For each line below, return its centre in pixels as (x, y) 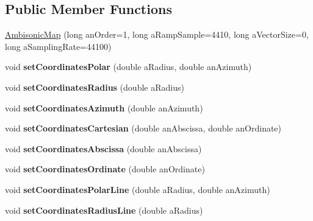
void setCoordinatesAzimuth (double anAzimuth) (104, 107)
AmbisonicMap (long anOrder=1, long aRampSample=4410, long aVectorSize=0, (157, 34)
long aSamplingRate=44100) (58, 46)
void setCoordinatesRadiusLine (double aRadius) (104, 210)
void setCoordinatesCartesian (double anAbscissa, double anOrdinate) (143, 128)
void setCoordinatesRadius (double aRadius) (95, 87)
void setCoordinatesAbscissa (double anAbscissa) (103, 148)
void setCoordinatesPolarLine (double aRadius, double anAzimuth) (138, 189)
